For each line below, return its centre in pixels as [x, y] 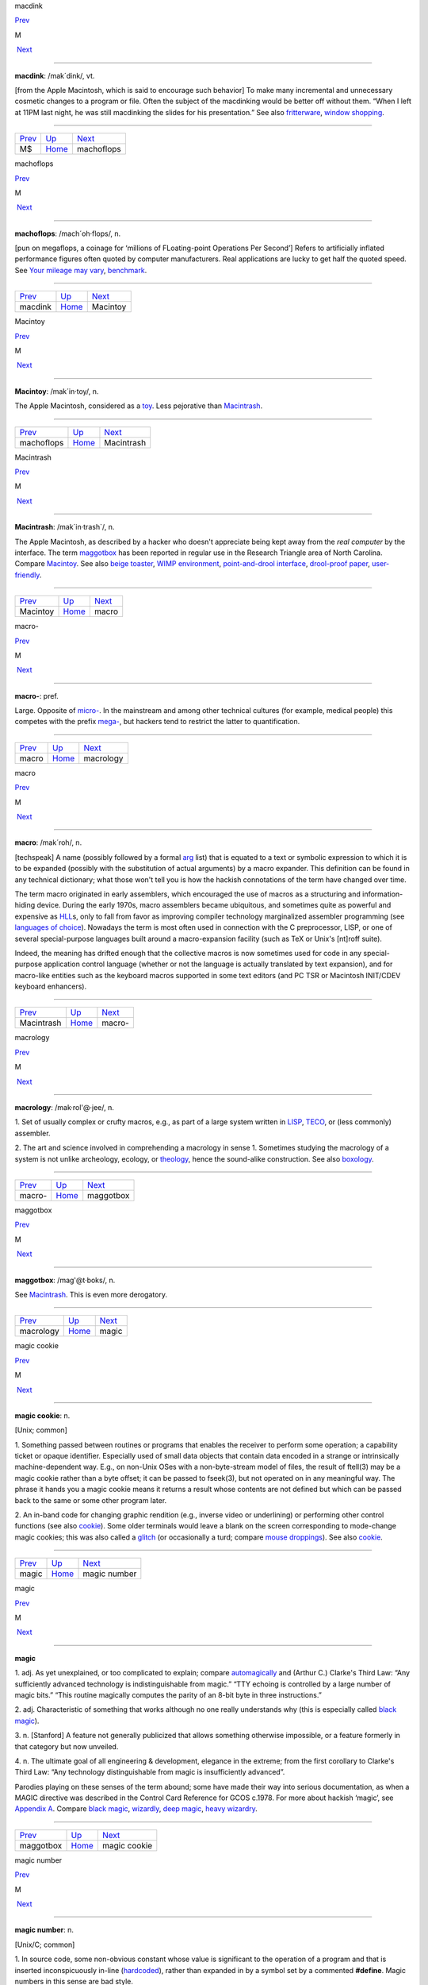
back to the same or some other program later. [91, 1500]
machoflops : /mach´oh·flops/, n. [68, 233]
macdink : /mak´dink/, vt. [55, 75]
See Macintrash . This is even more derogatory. [91, 1294]
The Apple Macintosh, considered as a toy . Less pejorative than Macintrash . [139, 406]
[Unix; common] [41, 1430]
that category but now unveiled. [67, 1746]
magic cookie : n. [42, 1415]
